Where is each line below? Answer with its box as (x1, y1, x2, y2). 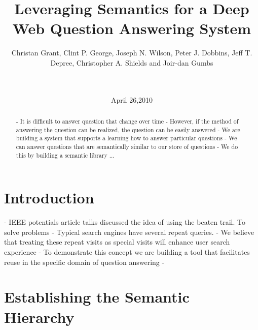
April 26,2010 (110, 94, 153, 105)
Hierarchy (4, 306, 75, 327)
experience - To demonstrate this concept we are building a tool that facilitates (4, 247, 250, 257)
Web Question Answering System (12, 18, 251, 39)
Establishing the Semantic (4, 286, 190, 307)
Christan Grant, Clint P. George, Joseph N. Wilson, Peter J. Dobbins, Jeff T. (11, 47, 252, 58)
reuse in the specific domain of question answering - (4, 256, 165, 267)
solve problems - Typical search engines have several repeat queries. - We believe (4, 226, 254, 237)
